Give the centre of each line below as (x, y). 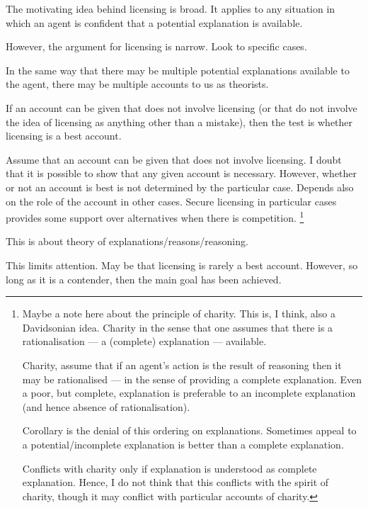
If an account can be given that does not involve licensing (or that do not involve (182, 107)
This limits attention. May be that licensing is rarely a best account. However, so (182, 265)
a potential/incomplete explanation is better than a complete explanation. (183, 444)
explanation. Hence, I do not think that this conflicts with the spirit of (176, 482)
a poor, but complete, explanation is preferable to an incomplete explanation (189, 393)
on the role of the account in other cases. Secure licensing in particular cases (171, 201)
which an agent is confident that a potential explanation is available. (154, 22)
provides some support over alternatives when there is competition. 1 (155, 216)
